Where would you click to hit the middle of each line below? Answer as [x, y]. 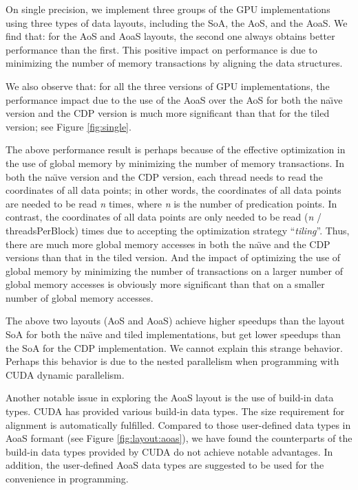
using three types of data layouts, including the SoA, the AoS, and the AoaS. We [177, 22]
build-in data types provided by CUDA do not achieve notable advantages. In [169, 451]
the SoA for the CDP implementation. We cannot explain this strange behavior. [174, 347]
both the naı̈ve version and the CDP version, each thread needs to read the [164, 176]
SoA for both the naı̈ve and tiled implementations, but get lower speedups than [173, 334]
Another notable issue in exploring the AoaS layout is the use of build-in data [170, 398]
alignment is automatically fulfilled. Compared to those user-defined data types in [178, 424]
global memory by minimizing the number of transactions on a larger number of [175, 270]
